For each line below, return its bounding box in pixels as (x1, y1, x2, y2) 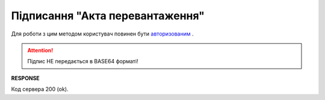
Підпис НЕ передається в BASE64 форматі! (27, 58, 138, 65)
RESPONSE (11, 74, 40, 81)
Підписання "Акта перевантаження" (11, 9, 205, 22)
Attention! (27, 46, 54, 54)
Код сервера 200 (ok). (11, 86, 69, 93)
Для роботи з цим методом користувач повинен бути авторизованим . (11, 30, 194, 37)
